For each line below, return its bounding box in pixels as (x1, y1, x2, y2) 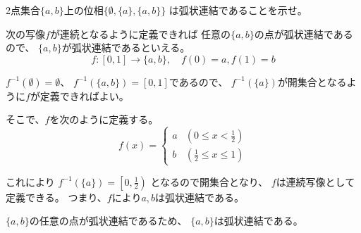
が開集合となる (277, 74, 347, 89)
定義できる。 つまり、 (6, 189, 107, 204)
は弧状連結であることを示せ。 (169, 3, 307, 17)
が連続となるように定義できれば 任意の (49, 26, 231, 41)
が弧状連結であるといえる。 (61, 40, 190, 55)
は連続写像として (276, 174, 355, 189)
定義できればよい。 (39, 88, 129, 103)
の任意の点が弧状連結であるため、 (29, 213, 188, 228)
